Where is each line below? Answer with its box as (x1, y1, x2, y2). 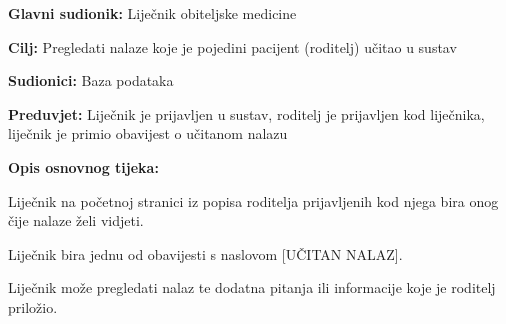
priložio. (8, 296, 58, 317)
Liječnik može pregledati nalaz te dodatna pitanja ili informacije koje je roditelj (8, 277, 496, 298)
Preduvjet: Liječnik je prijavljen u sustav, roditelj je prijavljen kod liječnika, (8, 103, 485, 124)
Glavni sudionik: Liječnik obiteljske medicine (8, 3, 297, 23)
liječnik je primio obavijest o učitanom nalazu (8, 123, 288, 144)
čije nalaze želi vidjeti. (8, 210, 144, 231)
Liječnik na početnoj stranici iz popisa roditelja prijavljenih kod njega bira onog (8, 190, 499, 211)
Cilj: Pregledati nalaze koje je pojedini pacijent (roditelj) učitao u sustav (8, 36, 457, 57)
